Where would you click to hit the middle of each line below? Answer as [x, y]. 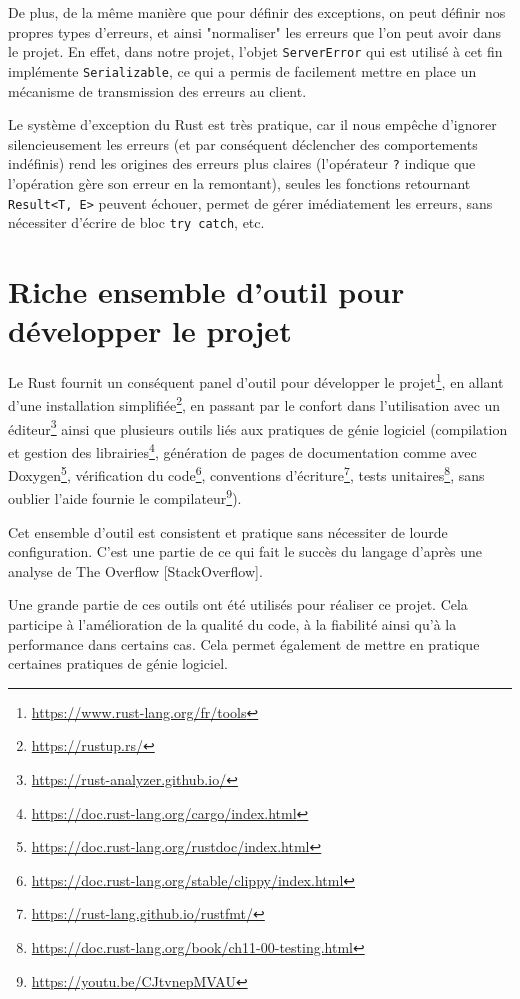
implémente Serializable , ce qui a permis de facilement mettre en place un [242, 70]
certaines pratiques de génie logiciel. [118, 663]
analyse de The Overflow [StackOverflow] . [135, 570]
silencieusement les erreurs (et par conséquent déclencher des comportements [243, 143]
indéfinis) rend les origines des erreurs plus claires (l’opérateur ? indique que [242, 163]
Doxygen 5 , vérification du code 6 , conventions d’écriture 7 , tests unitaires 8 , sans [246, 473]
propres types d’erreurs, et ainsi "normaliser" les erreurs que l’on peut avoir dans [254, 31]
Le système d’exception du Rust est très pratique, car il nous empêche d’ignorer [252, 124]
